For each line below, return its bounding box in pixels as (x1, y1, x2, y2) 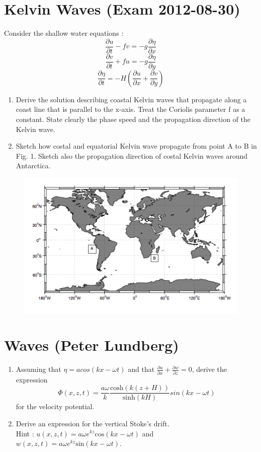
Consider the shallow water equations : (4, 28, 124, 38)
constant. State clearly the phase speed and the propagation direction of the (16, 114, 251, 124)
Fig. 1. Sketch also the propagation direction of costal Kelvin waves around (16, 150, 248, 161)
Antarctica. (16, 160, 51, 171)
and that (128, 364, 155, 374)
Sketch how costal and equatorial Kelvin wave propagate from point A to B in (16, 141, 257, 151)
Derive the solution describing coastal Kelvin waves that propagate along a (16, 94, 247, 104)
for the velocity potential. (16, 401, 95, 412)
